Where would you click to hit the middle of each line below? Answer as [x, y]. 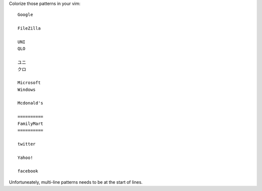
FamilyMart [31, 123]
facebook [28, 171]
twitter [27, 144]
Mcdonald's [31, 103]
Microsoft [29, 83]
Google [25, 15]
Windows [27, 89]
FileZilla [29, 28]
